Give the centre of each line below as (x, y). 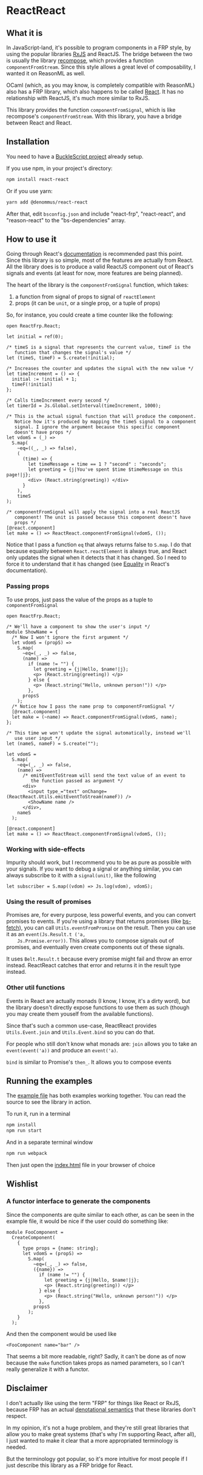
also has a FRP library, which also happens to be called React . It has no (95, 91)
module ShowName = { (32, 632)
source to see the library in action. (49, 1102)
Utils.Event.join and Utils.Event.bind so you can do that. (81, 1032)
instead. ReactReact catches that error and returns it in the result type (93, 965)
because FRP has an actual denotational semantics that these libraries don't (101, 1409)
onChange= (95, 791)
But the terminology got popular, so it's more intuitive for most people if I (97, 1459)
